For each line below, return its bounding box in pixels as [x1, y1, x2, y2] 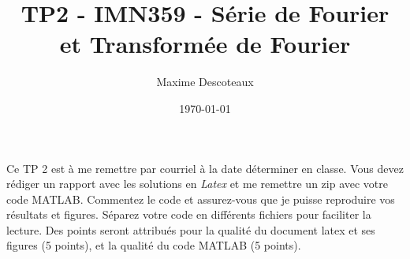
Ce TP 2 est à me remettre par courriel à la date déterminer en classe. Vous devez [6, 160, 404, 176]
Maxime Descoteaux [156, 73, 254, 90]
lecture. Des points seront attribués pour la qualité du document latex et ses [6, 221, 375, 238]
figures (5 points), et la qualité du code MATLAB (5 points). [6, 237, 301, 253]
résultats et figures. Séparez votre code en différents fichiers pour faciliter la [6, 206, 371, 223]
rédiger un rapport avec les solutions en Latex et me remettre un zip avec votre [6, 175, 388, 192]
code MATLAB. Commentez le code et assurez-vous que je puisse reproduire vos [6, 190, 395, 207]
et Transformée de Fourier [59, 28, 351, 60]
